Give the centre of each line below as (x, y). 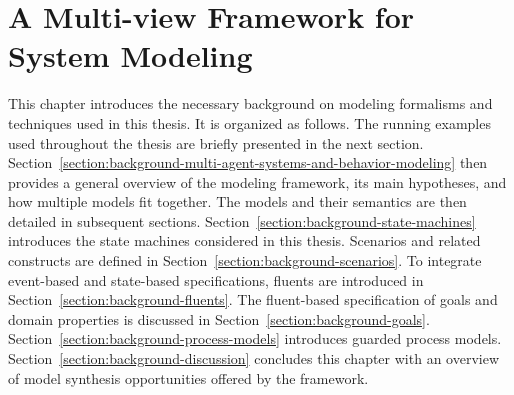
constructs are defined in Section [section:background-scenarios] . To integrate (245, 260)
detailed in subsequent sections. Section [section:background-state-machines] (242, 220)
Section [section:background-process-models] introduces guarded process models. (255, 338)
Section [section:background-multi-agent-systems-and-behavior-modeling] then (248, 162)
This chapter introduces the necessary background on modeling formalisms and (250, 103)
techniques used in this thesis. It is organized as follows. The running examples (249, 122)
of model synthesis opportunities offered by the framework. (188, 377)
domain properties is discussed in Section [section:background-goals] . (219, 318)
